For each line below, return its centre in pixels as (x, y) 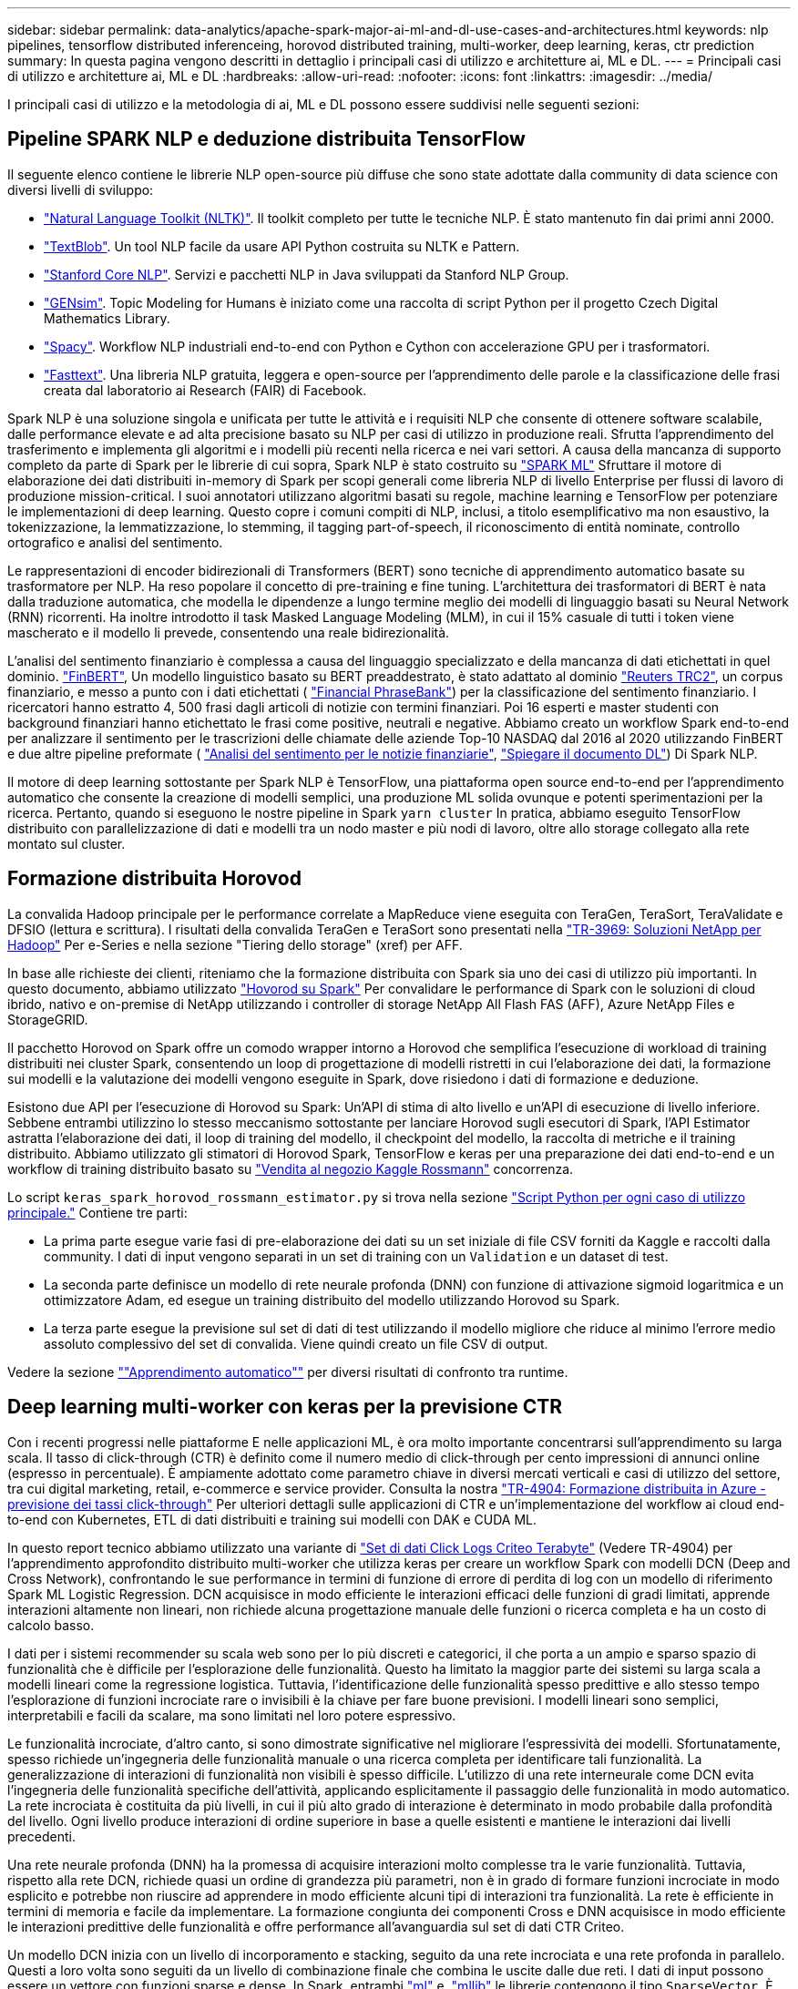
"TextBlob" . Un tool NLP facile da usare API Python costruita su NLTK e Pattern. (282, 246)
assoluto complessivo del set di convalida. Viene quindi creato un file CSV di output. (296, 1343)
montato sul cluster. (66, 843)
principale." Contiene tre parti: (97, 1212)
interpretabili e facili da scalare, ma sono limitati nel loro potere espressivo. (232, 1715)
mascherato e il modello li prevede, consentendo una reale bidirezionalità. (229, 632)
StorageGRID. (48, 1019)
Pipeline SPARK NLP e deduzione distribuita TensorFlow (266, 139)
